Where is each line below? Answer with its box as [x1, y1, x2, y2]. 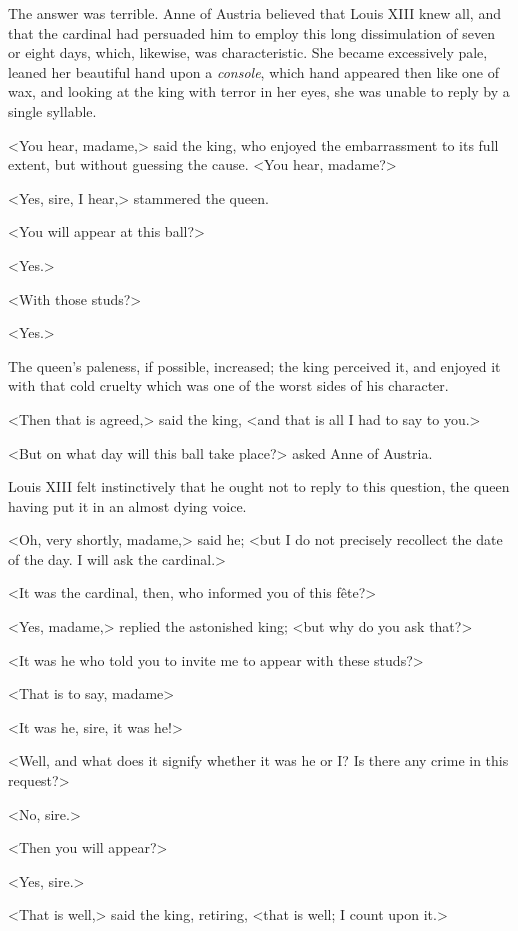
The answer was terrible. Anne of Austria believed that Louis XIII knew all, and [8, 3, 501, 23]
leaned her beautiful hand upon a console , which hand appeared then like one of [8, 61, 500, 82]
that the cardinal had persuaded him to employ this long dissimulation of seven [8, 22, 495, 43]
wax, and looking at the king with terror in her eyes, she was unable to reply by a [8, 81, 510, 102]
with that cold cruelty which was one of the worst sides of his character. [8, 375, 449, 396]
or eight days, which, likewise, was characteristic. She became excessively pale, [8, 42, 488, 63]
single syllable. [8, 100, 97, 121]
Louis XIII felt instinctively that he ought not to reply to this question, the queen [8, 476, 510, 497]
